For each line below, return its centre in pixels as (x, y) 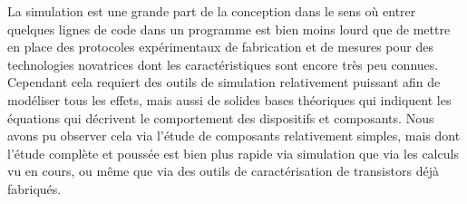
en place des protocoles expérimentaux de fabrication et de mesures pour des (220, 47)
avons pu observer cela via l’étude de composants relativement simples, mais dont (234, 136)
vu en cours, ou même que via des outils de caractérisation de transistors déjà (223, 171)
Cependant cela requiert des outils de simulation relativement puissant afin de (224, 82)
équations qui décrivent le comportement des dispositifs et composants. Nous (221, 117)
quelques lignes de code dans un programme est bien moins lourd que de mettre (229, 29)
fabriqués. (34, 188)
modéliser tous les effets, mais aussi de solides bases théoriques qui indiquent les (229, 99)
